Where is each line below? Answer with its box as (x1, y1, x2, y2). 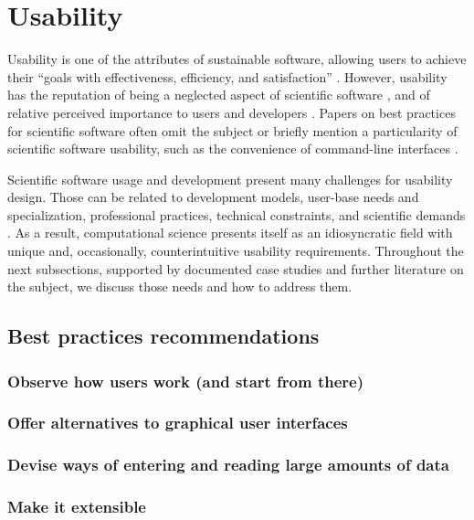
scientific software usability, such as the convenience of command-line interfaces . (7, 139, 458, 158)
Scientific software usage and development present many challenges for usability (7, 169, 453, 188)
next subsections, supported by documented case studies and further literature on (7, 259, 464, 278)
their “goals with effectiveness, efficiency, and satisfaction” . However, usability (7, 67, 448, 86)
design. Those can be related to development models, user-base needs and (7, 187, 419, 207)
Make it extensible (7, 495, 146, 518)
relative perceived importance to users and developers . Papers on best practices (7, 102, 456, 122)
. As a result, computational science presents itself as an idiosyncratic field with (7, 223, 453, 242)
